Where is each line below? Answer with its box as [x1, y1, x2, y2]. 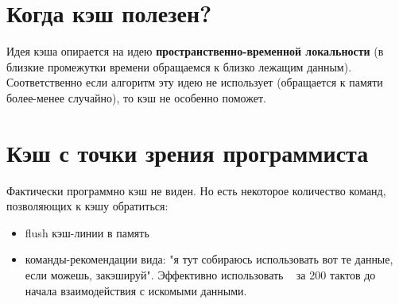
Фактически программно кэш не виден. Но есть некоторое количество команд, [6, 182, 386, 198]
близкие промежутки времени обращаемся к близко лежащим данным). [6, 58, 352, 75]
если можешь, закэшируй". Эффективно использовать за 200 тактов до [25, 267, 376, 283]
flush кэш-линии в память [25, 224, 149, 241]
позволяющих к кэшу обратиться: [6, 198, 169, 214]
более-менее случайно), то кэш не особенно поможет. [6, 89, 266, 106]
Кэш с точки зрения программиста [6, 136, 369, 168]
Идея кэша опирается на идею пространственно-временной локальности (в [6, 43, 384, 60]
